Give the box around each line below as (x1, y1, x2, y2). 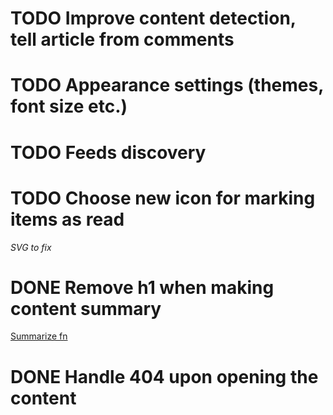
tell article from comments (10, 28, 235, 51)
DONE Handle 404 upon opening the (10, 365, 319, 388)
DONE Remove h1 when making (10, 276, 275, 299)
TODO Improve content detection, (10, 7, 297, 30)
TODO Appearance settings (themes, (10, 74, 324, 97)
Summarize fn (10, 330, 68, 342)
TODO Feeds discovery (10, 141, 207, 164)
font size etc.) (10, 95, 128, 118)
